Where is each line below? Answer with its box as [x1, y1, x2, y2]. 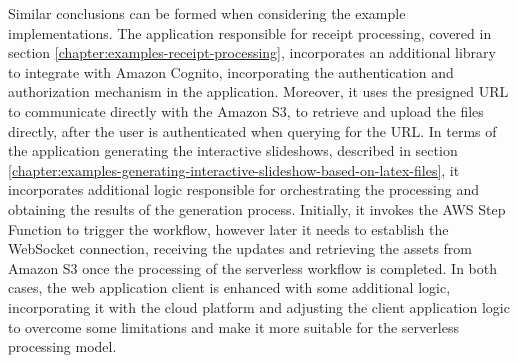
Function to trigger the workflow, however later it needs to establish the [8, 218, 449, 239]
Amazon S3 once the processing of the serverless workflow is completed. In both [8, 257, 498, 278]
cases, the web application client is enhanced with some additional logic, [8, 277, 451, 298]
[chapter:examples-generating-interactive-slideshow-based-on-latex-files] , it [8, 159, 460, 180]
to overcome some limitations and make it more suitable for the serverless [8, 316, 459, 337]
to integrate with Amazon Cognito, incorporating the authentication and [8, 61, 454, 82]
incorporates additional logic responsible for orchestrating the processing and [8, 179, 479, 200]
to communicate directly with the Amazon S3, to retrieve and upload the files [8, 100, 484, 121]
